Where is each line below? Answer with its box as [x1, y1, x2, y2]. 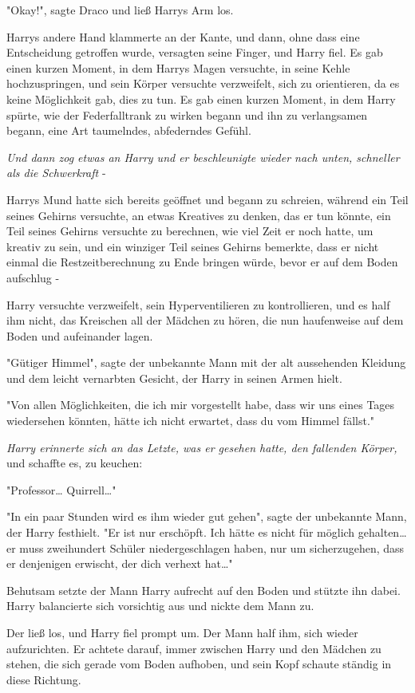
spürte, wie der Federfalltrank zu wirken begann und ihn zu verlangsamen [6, 106, 368, 123]
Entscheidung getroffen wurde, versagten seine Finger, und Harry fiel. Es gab [6, 44, 383, 61]
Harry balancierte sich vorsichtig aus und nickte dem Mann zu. [6, 597, 314, 614]
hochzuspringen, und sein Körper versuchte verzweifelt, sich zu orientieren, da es [6, 75, 400, 92]
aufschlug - [6, 269, 60, 285]
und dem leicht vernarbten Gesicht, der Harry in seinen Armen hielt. [6, 369, 342, 386]
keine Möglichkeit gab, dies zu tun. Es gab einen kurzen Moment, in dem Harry [6, 90, 396, 107]
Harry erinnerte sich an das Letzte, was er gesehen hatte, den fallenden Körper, [6, 439, 397, 455]
